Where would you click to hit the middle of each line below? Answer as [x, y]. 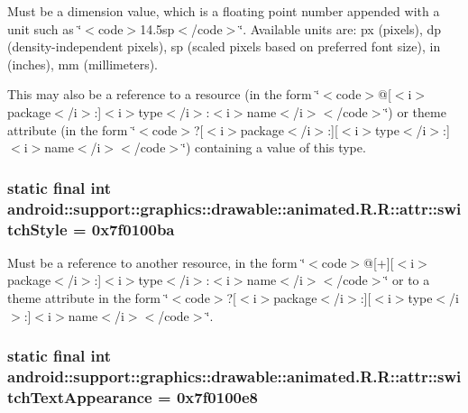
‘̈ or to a [407, 280]
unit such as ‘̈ [45, 28]
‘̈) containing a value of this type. [274, 147]
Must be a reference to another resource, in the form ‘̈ [156, 262]
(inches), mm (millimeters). [83, 64]
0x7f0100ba [133, 229]
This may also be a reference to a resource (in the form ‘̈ [164, 94]
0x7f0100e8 [217, 396]
